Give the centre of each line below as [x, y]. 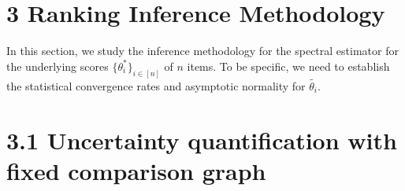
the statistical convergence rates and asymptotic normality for [156, 85]
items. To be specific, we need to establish [288, 66]
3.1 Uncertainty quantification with [202, 140]
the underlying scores [58, 66]
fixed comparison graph [136, 170]
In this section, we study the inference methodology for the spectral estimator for [202, 51]
